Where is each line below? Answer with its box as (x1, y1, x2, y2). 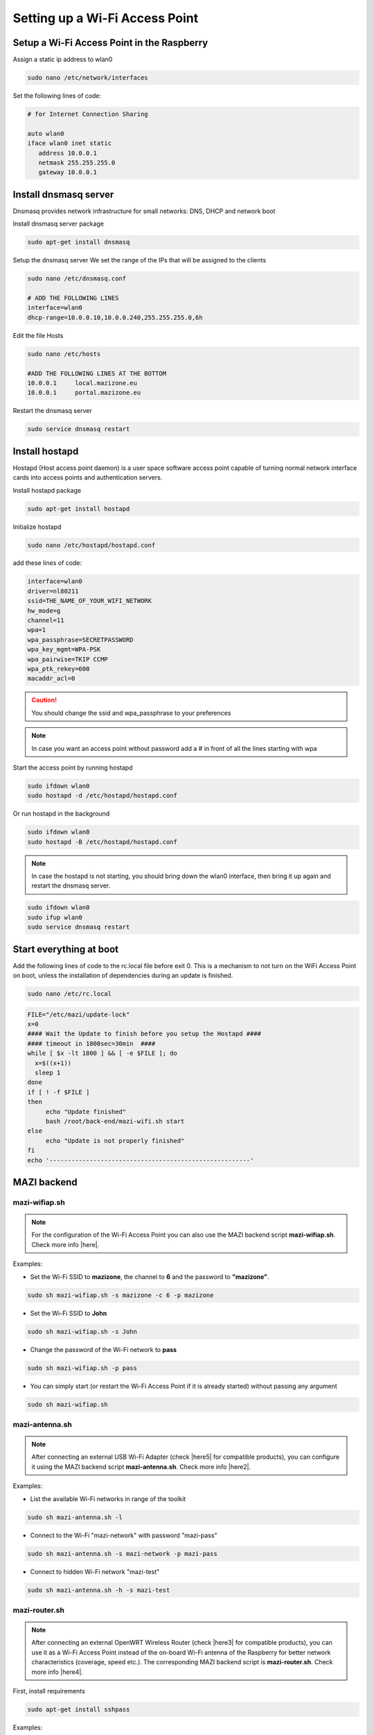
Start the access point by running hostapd (12, 763, 133, 772)
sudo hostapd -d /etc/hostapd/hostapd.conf (27, 792, 178, 799)
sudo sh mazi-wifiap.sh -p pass (27, 1364, 138, 1372)
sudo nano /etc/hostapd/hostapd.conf (27, 541, 156, 549)
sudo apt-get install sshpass (27, 1706, 130, 1713)
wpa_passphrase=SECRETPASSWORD (27, 636, 134, 643)
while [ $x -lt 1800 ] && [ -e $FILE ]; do (27, 1049, 178, 1058)
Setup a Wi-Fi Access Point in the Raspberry (12, 37, 208, 49)
